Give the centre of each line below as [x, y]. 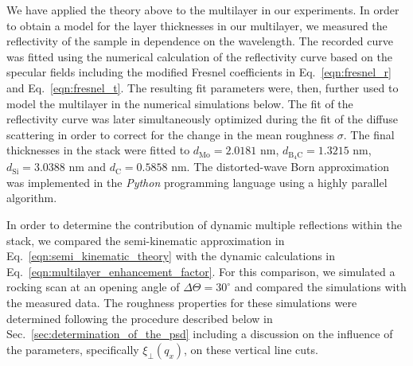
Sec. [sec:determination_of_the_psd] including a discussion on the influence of [200, 334]
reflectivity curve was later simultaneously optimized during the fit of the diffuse [203, 119]
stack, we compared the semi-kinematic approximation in [146, 240]
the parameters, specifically [73, 349]
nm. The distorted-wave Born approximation [280, 167]
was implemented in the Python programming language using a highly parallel [197, 182]
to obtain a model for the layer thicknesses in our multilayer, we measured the [197, 25]
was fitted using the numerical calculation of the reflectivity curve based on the [199, 56]
